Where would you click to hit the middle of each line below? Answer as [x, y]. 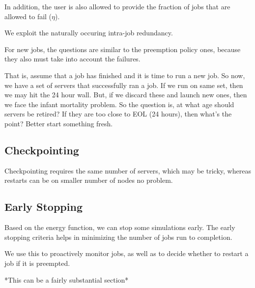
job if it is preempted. [37, 263]
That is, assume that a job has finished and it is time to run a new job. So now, [125, 75]
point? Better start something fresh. [59, 123]
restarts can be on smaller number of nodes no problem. [89, 180]
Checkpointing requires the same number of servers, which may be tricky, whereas [128, 170]
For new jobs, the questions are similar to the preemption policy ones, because [123, 49]
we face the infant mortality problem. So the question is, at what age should [119, 104]
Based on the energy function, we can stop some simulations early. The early [120, 227]
